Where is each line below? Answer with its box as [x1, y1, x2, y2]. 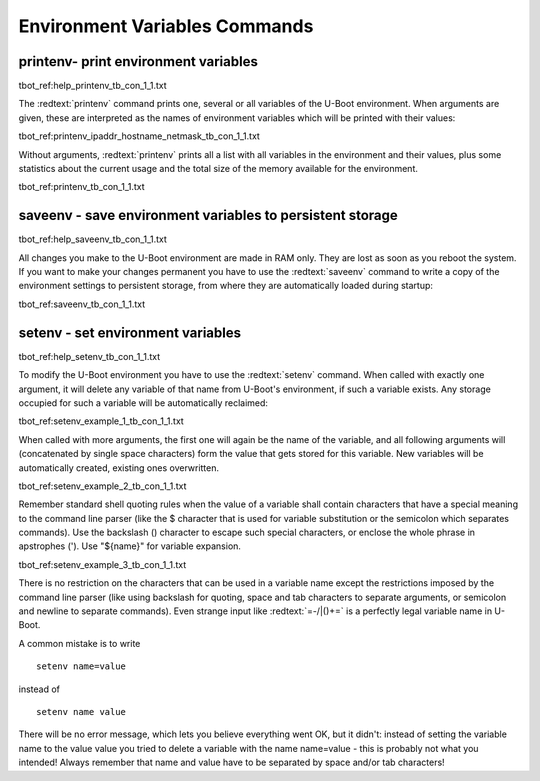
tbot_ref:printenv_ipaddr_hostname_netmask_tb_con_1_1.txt [18, 130, 260, 142]
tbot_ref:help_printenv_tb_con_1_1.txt [18, 80, 167, 92]
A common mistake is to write [18, 637, 141, 649]
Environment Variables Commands [18, 15, 314, 37]
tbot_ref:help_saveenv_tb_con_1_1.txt [18, 233, 167, 245]
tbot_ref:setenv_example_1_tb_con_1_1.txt [18, 415, 184, 427]
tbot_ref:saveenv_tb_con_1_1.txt [18, 298, 146, 310]
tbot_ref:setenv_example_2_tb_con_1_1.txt [18, 480, 187, 492]
